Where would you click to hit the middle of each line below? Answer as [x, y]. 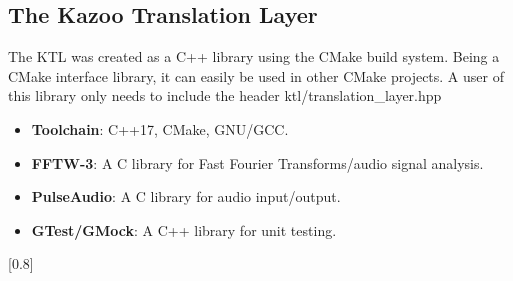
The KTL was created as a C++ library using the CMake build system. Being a [254, 56]
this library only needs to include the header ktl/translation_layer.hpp [225, 95]
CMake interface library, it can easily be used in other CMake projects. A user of [256, 75]
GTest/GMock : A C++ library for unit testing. [184, 229]
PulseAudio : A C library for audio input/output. [186, 196]
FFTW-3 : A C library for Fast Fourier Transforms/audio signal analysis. [257, 162]
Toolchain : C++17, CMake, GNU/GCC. [160, 128]
